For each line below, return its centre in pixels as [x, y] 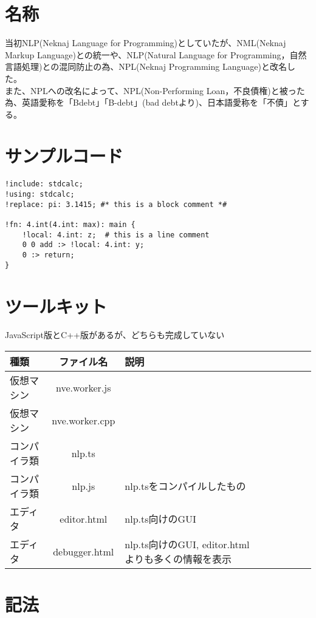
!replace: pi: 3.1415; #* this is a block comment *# [116, 204]
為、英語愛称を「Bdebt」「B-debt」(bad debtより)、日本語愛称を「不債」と [153, 102]
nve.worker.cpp [84, 420]
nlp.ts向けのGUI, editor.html [187, 545]
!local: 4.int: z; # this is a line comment [116, 235]
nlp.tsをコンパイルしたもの [185, 486]
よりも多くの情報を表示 [178, 559]
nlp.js [84, 486]
